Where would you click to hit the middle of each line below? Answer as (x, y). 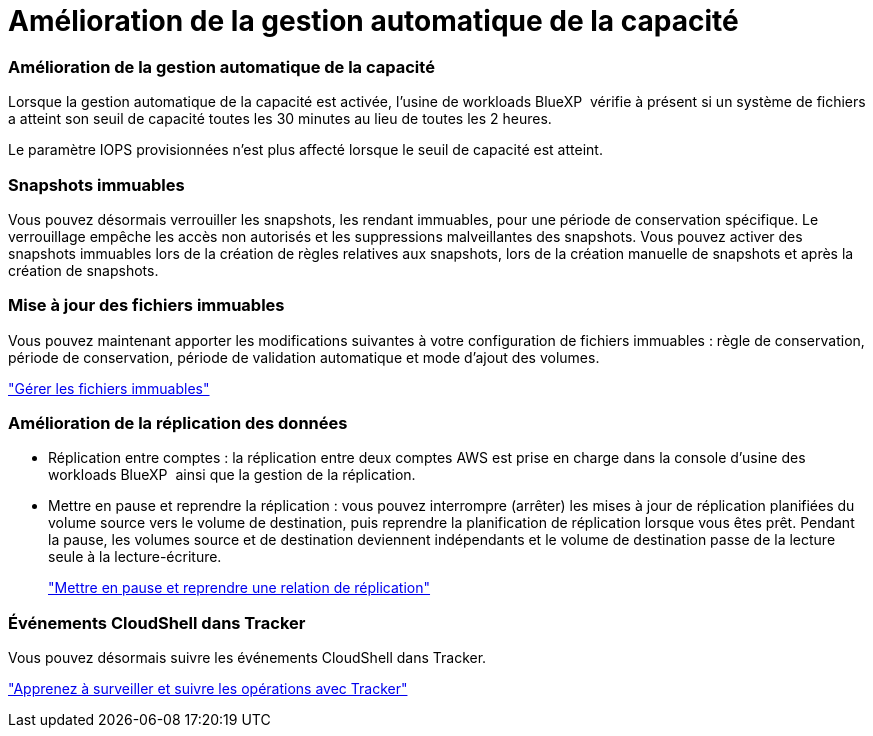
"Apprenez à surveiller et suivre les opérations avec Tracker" (208, 689)
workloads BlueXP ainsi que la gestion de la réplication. (232, 475)
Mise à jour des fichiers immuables (146, 305)
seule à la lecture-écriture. (135, 557)
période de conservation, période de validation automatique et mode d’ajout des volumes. (304, 357)
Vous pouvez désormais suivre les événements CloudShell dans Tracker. (247, 658)
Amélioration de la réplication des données (178, 423)
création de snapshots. (83, 270)
